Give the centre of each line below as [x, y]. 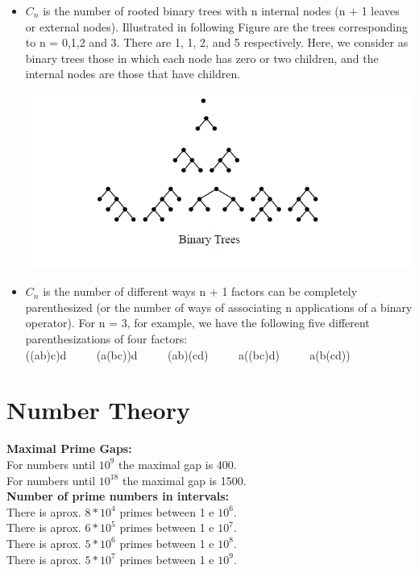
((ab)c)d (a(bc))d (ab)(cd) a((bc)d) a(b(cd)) [188, 354]
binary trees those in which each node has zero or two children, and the [202, 58]
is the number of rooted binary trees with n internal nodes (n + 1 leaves [221, 10]
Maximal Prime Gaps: [69, 448]
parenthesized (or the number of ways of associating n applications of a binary [219, 307]
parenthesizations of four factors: [106, 339]
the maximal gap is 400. [178, 464]
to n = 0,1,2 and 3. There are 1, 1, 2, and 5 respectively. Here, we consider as [217, 42]
